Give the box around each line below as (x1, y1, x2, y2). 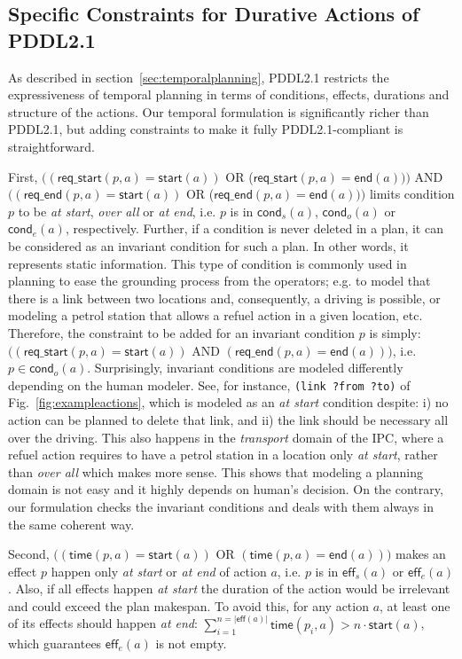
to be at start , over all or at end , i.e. (18, 201, 216, 220)
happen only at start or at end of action (51, 561, 267, 580)
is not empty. (155, 633, 227, 652)
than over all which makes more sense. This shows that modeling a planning (8, 462, 424, 481)
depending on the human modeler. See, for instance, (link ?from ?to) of (8, 375, 411, 394)
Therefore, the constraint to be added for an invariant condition (8, 323, 356, 341)
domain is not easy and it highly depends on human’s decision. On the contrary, (8, 480, 443, 498)
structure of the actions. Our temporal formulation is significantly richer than (8, 102, 429, 121)
